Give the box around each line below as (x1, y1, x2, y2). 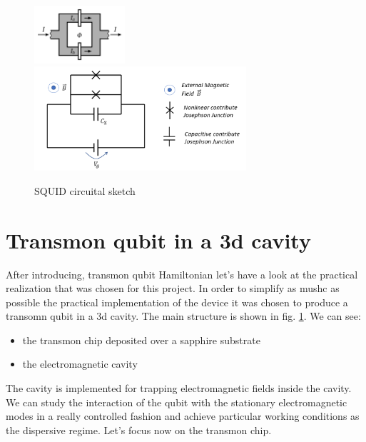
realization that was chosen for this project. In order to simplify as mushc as (6, 281, 340, 296)
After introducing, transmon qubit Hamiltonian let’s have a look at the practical (6, 266, 358, 281)
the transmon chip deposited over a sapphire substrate (22, 332, 260, 347)
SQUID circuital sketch (34, 183, 136, 198)
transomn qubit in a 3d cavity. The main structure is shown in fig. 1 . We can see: (6, 308, 361, 323)
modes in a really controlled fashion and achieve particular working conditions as (6, 408, 360, 423)
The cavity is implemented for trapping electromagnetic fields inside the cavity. (6, 381, 352, 396)
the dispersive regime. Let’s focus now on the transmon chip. (6, 422, 272, 437)
